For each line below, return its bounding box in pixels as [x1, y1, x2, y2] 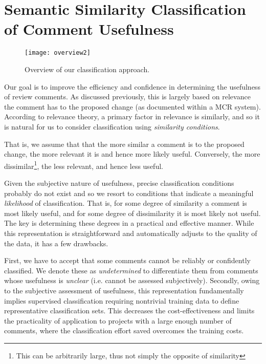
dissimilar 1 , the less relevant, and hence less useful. [4, 159, 163, 171]
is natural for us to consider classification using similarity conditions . [4, 121, 220, 132]
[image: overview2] [25, 49, 91, 57]
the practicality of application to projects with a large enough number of [4, 315, 232, 326]
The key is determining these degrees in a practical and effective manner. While [4, 218, 254, 228]
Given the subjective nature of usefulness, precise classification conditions [4, 177, 234, 188]
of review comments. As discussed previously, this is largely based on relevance [4, 91, 251, 102]
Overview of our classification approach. [25, 63, 150, 74]
